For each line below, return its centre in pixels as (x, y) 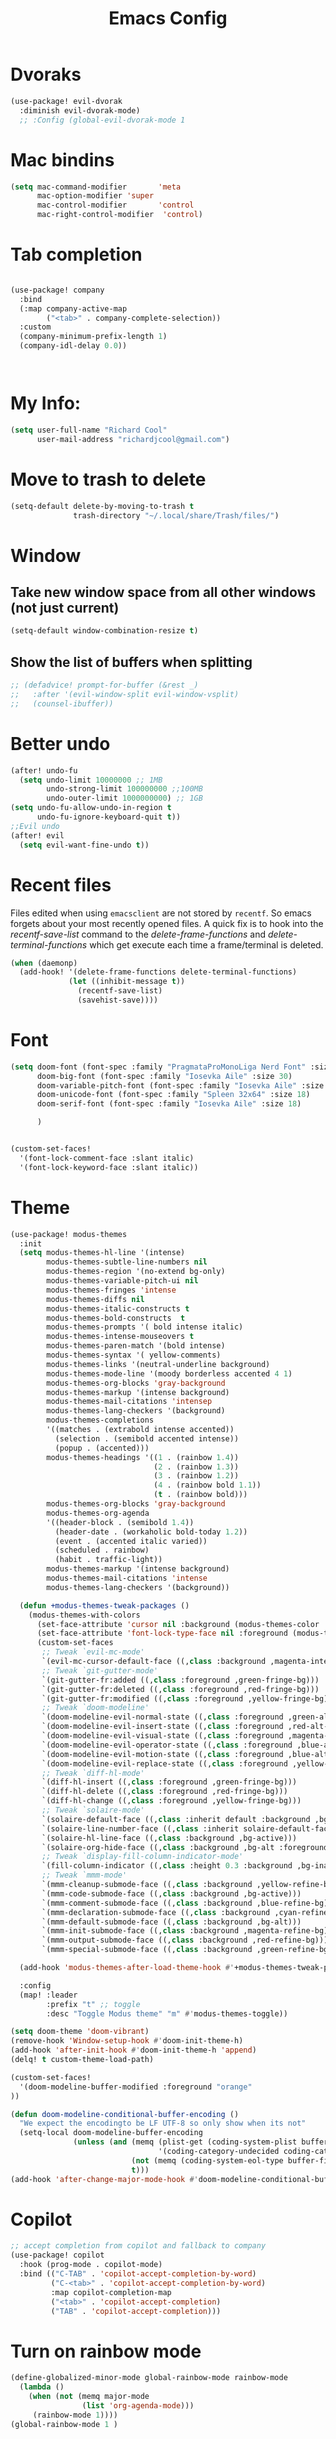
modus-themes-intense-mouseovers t (120, 1337)
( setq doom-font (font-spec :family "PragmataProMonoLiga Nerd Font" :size (171, 1067)
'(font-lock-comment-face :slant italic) (107, 1158)
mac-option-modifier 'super (95, 196)
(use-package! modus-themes (69, 1234)
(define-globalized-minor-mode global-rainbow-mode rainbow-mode (149, 2378)
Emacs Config (168, 18)
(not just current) (65, 608)
